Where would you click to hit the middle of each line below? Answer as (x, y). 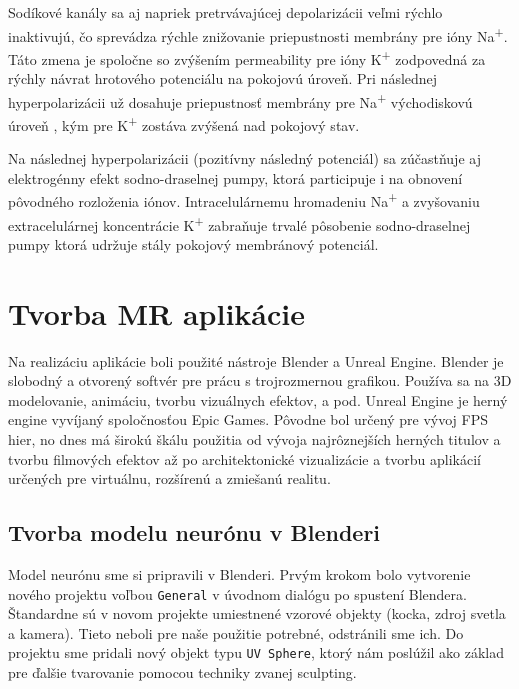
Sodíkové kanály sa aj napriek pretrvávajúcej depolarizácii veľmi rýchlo (225, 12)
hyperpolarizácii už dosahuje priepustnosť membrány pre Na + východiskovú (240, 100)
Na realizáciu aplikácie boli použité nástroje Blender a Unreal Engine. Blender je (256, 360)
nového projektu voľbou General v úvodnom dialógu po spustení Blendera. (237, 593)
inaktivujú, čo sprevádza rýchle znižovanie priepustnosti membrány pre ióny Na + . (258, 34)
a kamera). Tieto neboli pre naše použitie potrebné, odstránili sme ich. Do (236, 632)
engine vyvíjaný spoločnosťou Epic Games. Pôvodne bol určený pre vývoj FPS (248, 419)
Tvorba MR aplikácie (156, 312)
